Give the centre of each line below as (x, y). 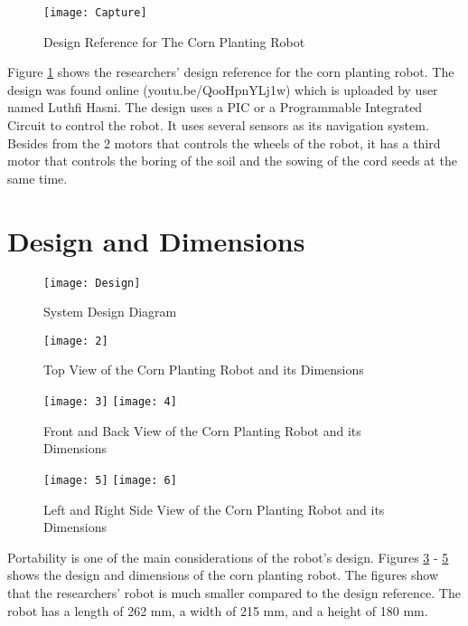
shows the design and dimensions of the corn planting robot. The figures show (223, 575)
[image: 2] (76, 341)
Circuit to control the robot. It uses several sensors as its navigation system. (218, 125)
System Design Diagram (110, 312)
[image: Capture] (95, 13)
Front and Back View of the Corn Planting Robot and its (202, 430)
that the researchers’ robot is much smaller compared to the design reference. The (234, 592)
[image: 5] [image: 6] (110, 480)
